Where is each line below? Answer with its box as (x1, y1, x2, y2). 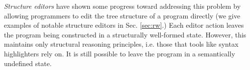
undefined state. (4, 58, 52, 68)
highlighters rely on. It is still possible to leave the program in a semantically (4, 48, 235, 58)
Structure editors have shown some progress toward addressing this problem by (4, 1, 241, 11)
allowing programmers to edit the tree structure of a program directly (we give (4, 10, 240, 20)
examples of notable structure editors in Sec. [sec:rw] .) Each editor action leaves (4, 20, 244, 30)
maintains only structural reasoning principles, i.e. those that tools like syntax (4, 39, 239, 49)
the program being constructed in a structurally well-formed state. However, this (4, 29, 247, 39)
